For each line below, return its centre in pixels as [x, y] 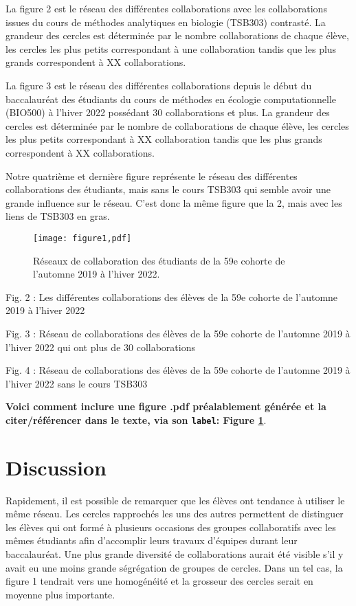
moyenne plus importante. [60, 594]
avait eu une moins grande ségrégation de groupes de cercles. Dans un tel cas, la [174, 567]
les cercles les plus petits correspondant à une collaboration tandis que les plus [171, 48]
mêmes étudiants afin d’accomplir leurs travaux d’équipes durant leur [152, 540]
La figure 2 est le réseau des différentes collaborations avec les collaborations [166, 8]
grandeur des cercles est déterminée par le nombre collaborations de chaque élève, [177, 35]
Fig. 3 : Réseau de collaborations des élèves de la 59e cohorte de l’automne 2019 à [178, 333]
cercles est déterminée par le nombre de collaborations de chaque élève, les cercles [177, 125]
